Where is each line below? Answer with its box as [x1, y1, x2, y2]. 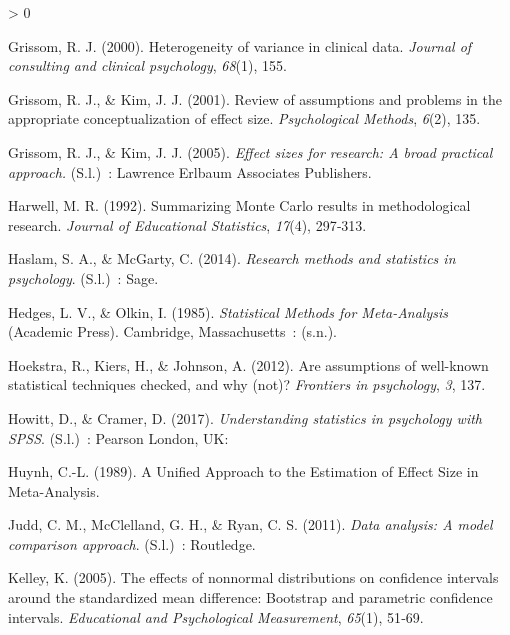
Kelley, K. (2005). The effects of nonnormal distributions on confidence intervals [8, 567, 499, 588]
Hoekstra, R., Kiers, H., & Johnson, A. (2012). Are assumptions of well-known [8, 354, 489, 375]
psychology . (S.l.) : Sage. [8, 267, 159, 288]
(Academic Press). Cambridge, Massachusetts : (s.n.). [8, 321, 337, 342]
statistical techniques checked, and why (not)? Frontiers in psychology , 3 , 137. [8, 374, 486, 395]
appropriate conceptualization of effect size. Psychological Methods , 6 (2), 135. [8, 108, 481, 129]
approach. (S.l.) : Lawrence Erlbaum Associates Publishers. [8, 161, 372, 182]
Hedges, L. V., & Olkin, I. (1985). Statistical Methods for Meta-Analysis [8, 301, 448, 322]
